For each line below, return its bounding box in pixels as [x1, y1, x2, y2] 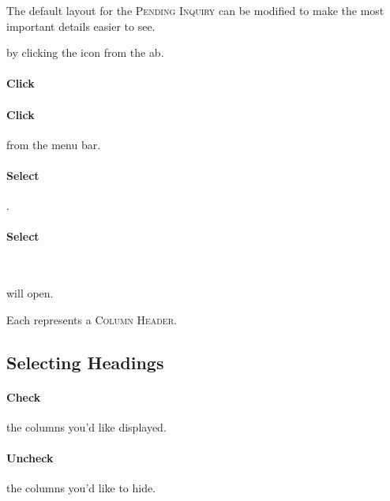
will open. [6, 285, 54, 301]
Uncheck [6, 450, 54, 466]
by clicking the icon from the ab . [6, 44, 164, 61]
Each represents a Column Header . [6, 311, 177, 327]
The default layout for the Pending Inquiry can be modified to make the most [6, 2, 384, 18]
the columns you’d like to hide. [6, 480, 156, 496]
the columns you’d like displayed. [6, 418, 167, 435]
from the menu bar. [6, 136, 101, 152]
